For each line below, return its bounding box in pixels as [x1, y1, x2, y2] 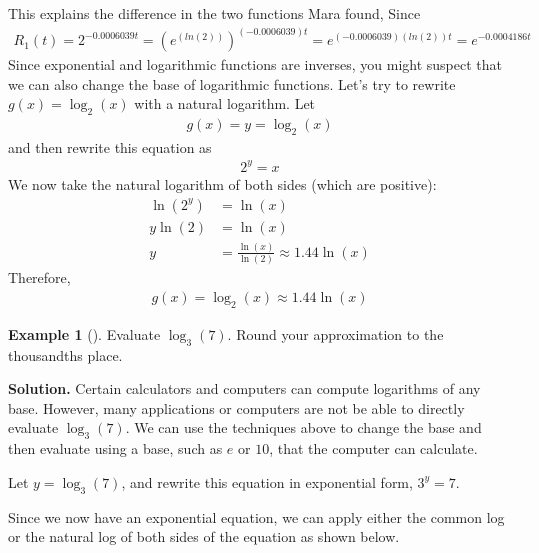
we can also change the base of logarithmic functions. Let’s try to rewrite [8, 73, 456, 94]
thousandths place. [8, 344, 123, 365]
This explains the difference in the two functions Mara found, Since [8, 3, 421, 23]
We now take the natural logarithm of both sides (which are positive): [8, 174, 437, 194]
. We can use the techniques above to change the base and [125, 417, 482, 438]
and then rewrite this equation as [8, 136, 212, 157]
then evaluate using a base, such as [8, 438, 223, 459]
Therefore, [8, 267, 71, 288]
